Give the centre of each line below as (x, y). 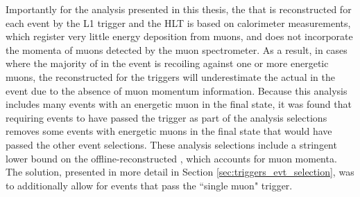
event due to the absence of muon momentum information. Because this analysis (177, 90)
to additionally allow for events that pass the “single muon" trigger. (149, 185)
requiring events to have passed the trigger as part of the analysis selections (166, 117)
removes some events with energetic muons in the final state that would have (169, 131)
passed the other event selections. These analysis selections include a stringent (171, 144)
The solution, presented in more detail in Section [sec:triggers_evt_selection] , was (180, 172)
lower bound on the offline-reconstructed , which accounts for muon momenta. (171, 158)
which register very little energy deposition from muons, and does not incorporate (179, 36)
